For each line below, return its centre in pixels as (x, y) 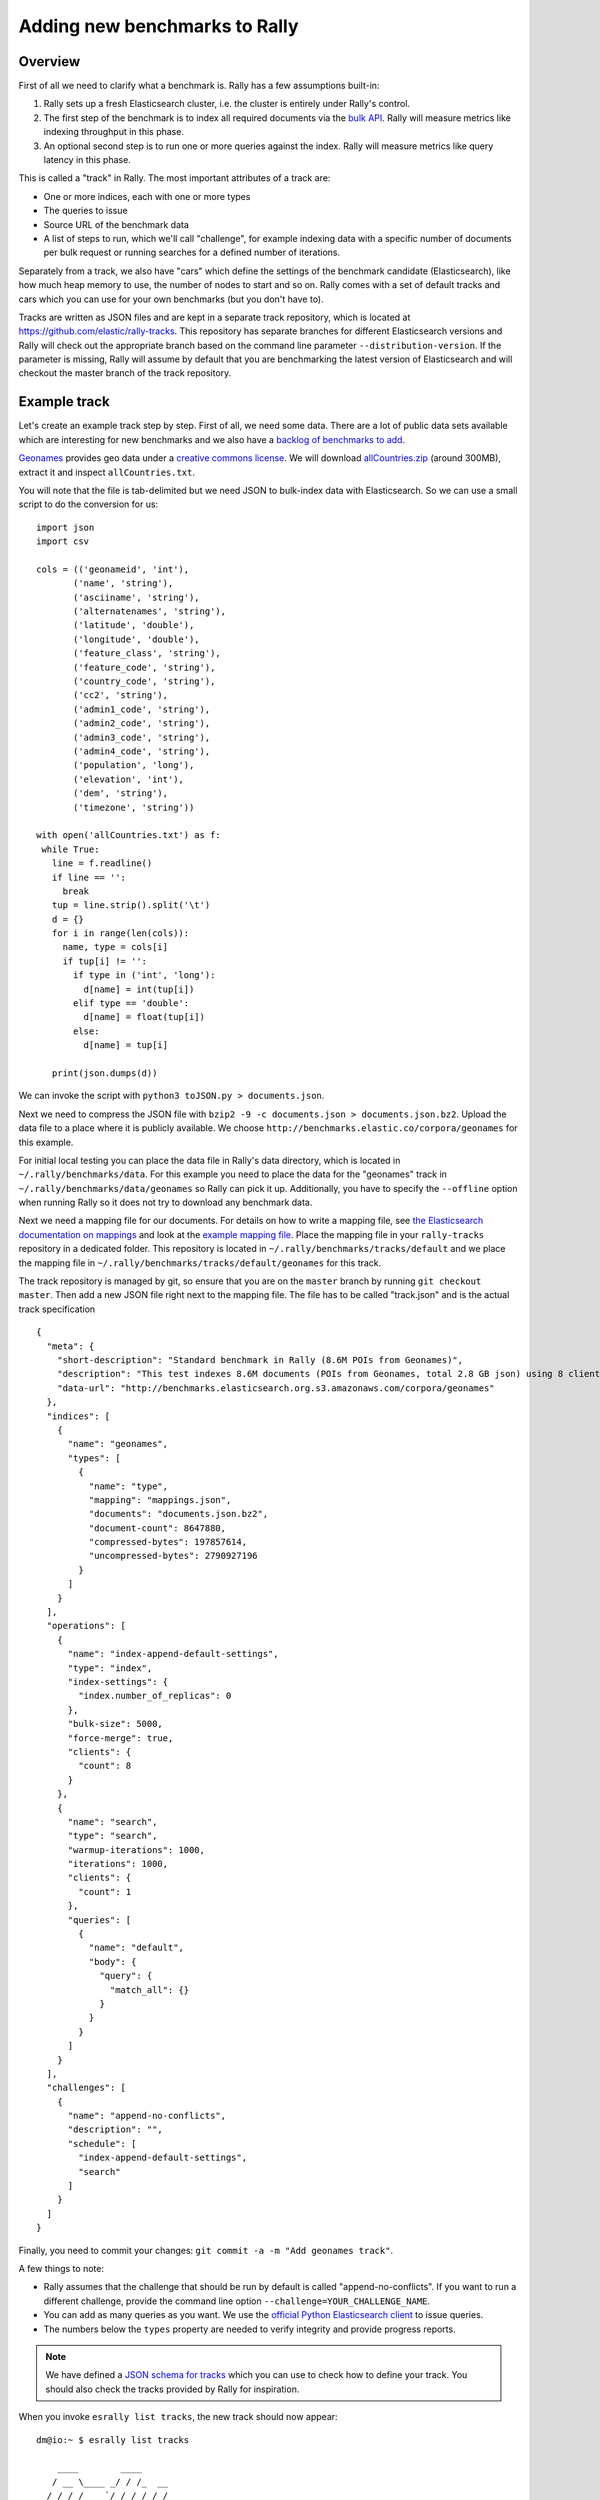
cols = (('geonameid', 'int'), (113, 569)
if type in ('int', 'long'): (144, 975)
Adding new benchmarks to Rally (158, 26)
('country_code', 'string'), (144, 681)
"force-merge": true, (120, 1738)
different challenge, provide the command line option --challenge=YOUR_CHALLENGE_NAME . (236, 2301)
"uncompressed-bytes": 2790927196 (173, 1556)
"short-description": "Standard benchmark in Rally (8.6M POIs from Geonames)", (260, 1360)
